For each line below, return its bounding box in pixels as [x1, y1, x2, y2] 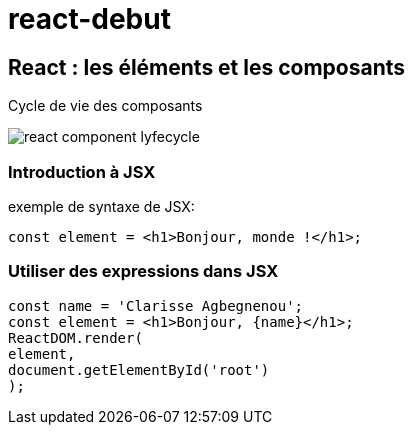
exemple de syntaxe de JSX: [8, 197, 195, 215]
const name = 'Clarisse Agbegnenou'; [8, 297, 304, 314]
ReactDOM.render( [8, 329, 143, 346]
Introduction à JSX [8, 161, 156, 182]
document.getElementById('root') [8, 361, 270, 378]
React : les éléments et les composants [8, 54, 406, 80]
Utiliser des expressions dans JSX [8, 261, 279, 282]
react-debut [8, 2, 171, 36]
